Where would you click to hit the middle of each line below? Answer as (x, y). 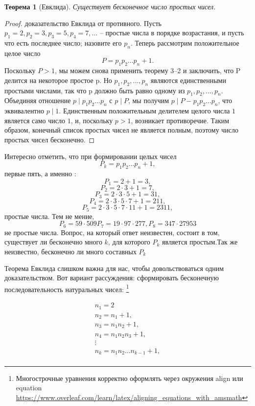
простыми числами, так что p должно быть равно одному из (95, 90)
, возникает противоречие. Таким (180, 120)
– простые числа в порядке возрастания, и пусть (172, 33)
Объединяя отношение (38, 100)
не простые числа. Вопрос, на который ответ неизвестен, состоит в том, (112, 232)
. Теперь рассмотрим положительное (185, 42)
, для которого (129, 242)
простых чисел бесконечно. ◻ (50, 139)
